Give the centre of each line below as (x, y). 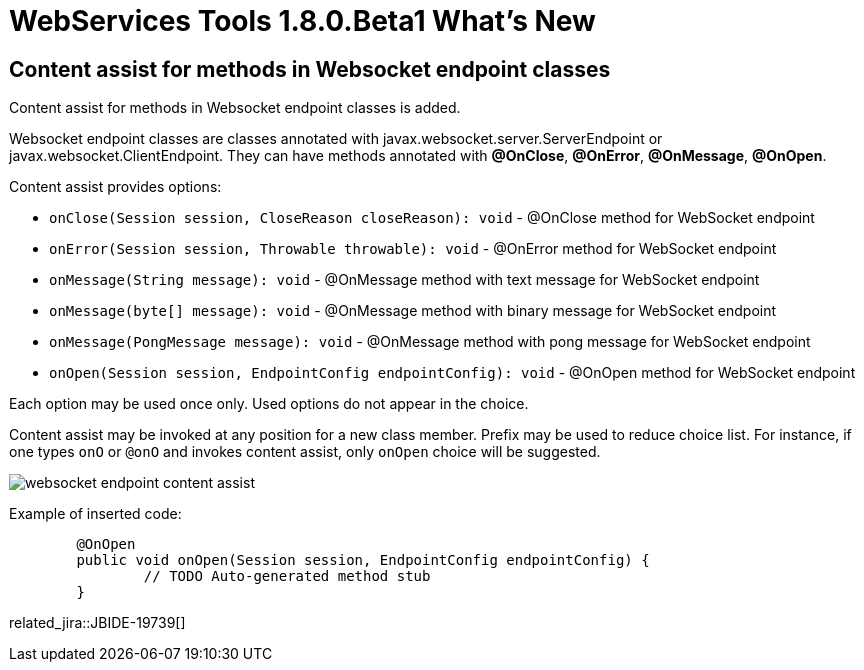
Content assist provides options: (115, 187)
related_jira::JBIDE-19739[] (97, 623)
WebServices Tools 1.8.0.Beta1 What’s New (302, 21)
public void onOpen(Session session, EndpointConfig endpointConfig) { (363, 560)
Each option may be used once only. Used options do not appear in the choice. (269, 404)
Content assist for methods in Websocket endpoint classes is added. (235, 108)
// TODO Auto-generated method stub (287, 576)
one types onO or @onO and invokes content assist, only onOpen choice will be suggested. (305, 452)
